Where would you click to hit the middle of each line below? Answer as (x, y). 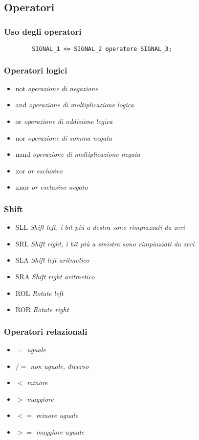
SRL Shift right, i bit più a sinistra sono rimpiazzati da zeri (105, 243)
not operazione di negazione (57, 88)
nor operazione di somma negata (64, 137)
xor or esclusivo (39, 170)
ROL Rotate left (39, 293)
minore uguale (57, 415)
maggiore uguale (60, 432)
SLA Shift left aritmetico (52, 260)
